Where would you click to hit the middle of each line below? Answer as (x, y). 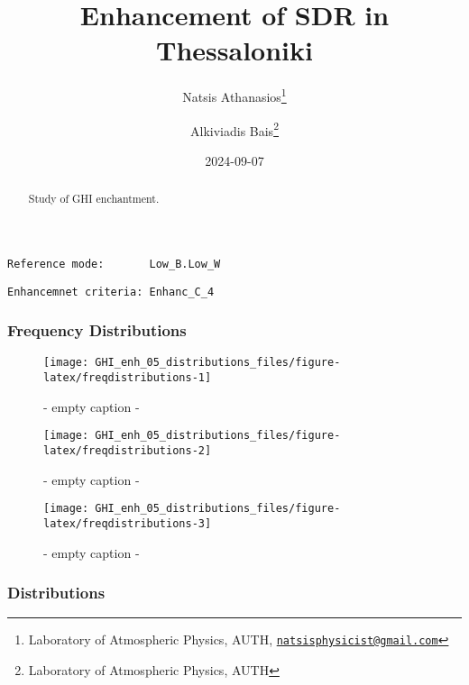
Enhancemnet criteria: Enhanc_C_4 (111, 292)
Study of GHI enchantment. (94, 199)
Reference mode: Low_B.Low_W (114, 264)
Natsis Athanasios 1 (234, 95)
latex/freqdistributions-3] (128, 523)
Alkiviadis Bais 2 (234, 129)
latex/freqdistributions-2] (128, 450)
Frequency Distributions (97, 330)
